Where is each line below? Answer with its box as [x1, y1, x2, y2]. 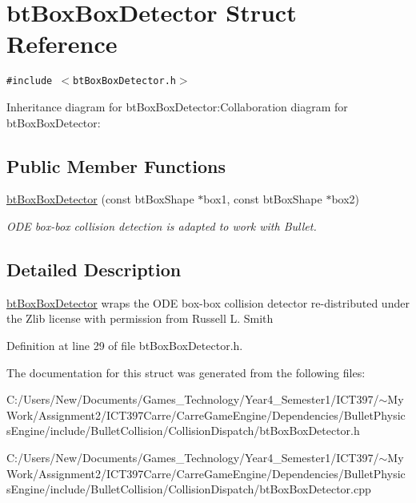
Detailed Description [6, 256, 182, 281]
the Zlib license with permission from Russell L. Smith [6, 310, 274, 327]
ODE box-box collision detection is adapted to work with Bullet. [6, 217, 317, 234]
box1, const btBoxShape [203, 191, 322, 207]
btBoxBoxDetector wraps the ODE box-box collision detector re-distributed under [6, 294, 410, 311]
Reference [6, 27, 118, 60]
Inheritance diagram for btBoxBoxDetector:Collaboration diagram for [6, 98, 348, 115]
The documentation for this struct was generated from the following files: [6, 364, 366, 380]
